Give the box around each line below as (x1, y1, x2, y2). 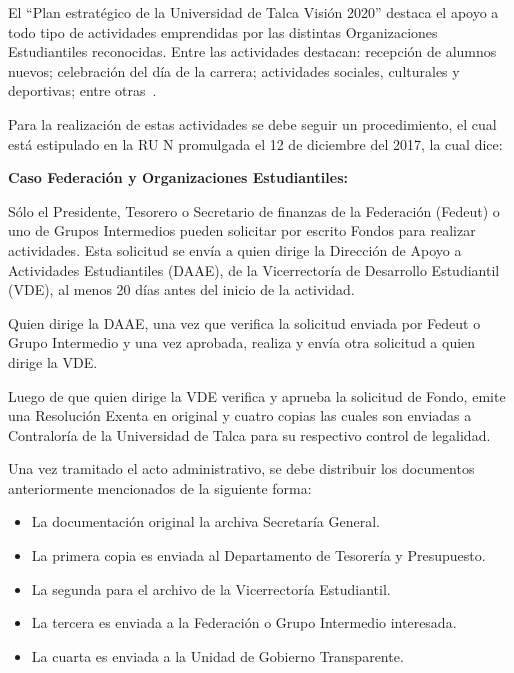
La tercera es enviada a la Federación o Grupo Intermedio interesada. (31, 612, 457, 633)
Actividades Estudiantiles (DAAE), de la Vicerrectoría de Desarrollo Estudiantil (8, 259, 500, 280)
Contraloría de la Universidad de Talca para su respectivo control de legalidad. (8, 424, 491, 445)
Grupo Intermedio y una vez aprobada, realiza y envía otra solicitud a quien (8, 332, 476, 353)
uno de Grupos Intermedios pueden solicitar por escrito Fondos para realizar (8, 220, 476, 241)
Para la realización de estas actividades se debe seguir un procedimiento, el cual (8, 113, 497, 134)
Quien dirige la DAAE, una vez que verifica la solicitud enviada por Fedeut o (8, 312, 481, 333)
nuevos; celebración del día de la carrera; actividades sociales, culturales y (8, 60, 460, 81)
